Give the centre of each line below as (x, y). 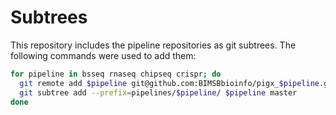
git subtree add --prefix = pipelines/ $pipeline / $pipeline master (158, 92)
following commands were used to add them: (103, 55)
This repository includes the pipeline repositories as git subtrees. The (153, 45)
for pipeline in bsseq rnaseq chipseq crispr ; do (116, 74)
